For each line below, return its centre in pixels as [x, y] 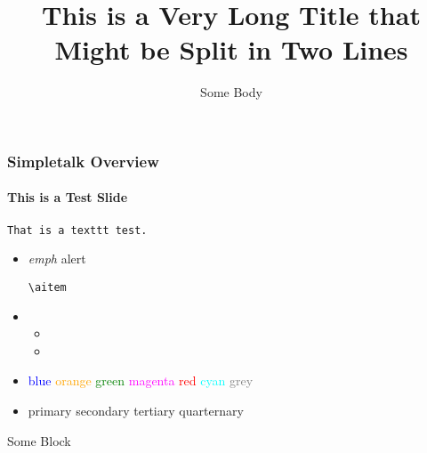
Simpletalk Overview [83, 161]
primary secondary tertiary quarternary [136, 410]
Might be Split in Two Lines [231, 49]
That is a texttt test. [77, 230]
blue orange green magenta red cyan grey [141, 380]
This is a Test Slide [68, 197]
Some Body [231, 92]
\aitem [47, 287]
